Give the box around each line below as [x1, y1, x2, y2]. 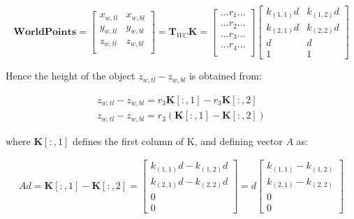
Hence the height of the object [6, 68, 135, 83]
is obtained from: [189, 68, 262, 83]
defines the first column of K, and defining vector [72, 133, 283, 148]
